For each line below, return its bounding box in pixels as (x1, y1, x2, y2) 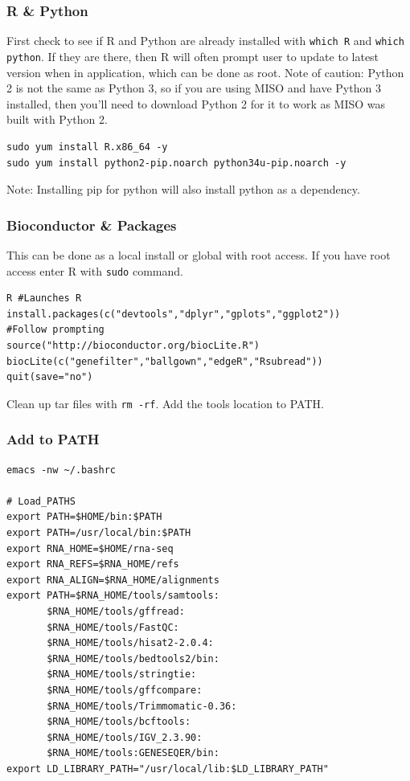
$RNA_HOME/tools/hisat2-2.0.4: (47, 637, 214, 649)
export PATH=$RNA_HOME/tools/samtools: (6, 590, 219, 602)
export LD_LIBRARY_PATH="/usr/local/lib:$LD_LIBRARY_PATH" (6, 763, 329, 775)
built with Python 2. (6, 111, 108, 128)
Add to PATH (6, 429, 100, 449)
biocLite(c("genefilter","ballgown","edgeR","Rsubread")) (6, 355, 323, 367)
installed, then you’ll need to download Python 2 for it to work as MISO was (6, 95, 386, 112)
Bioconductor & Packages (6, 215, 177, 235)
